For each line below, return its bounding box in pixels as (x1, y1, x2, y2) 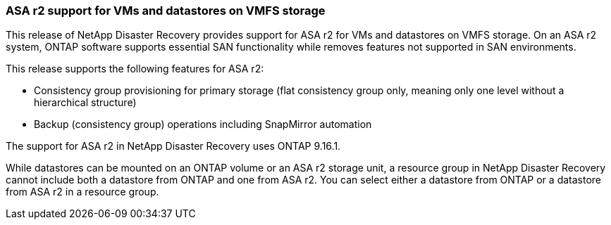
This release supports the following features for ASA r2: (6, 63, 264, 75)
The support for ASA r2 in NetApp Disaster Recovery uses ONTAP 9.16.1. (6, 140, 341, 153)
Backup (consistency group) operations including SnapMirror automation (34, 118, 372, 131)
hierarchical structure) (34, 96, 137, 109)
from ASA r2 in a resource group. (6, 186, 159, 198)
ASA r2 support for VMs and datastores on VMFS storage (6, 4, 326, 18)
